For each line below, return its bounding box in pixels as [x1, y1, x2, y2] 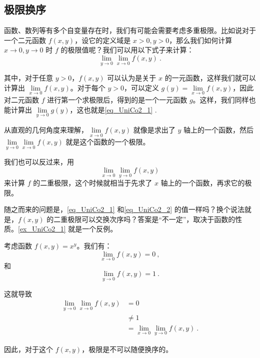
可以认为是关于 [107, 72, 156, 83]
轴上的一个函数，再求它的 [160, 177, 245, 188]
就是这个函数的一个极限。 [65, 136, 150, 147]
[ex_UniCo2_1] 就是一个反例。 [18, 223, 117, 234]
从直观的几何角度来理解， [4, 124, 88, 134]
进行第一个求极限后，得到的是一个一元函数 [47, 94, 187, 105]
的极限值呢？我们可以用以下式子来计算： [60, 44, 194, 55]
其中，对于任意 [4, 72, 53, 83]
